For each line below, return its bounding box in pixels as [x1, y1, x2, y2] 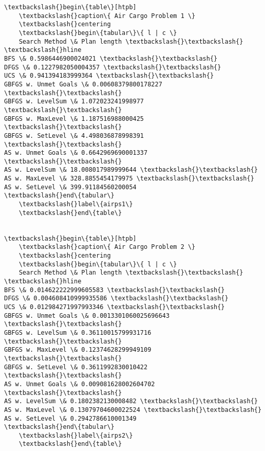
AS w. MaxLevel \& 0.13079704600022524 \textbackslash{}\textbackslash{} [4, 406, 262, 413]
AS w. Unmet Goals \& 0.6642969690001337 [4, 149, 148, 157]
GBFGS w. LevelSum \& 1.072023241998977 [4, 98, 144, 105]
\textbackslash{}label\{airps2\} [18, 431, 133, 439]
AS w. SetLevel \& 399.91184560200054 [4, 183, 137, 191]
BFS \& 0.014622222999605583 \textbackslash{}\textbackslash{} [4, 286, 225, 294]
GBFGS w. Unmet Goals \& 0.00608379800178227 [4, 80, 162, 88]
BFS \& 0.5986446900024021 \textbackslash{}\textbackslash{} [4, 55, 218, 62]
